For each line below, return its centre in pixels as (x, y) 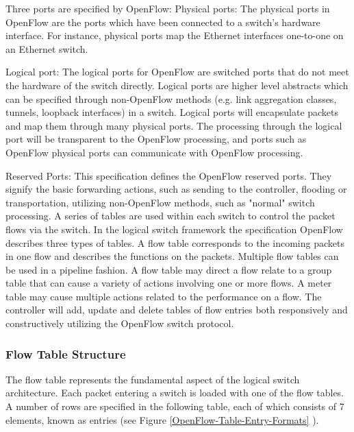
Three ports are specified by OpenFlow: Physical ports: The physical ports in (168, 8)
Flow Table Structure (66, 353)
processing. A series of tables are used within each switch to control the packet (170, 216)
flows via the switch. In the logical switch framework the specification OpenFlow (174, 229)
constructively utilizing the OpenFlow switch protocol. (120, 323)
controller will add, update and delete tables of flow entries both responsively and (177, 310)
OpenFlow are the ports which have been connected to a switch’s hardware (163, 22)
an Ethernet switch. (47, 48)
